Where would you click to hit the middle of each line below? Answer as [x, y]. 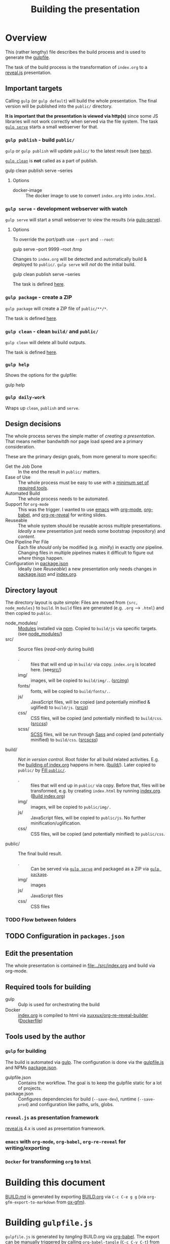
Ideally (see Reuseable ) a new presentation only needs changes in [87, 569]
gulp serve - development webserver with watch [66, 209]
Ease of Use [18, 477]
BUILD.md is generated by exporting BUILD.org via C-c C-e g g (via [76, 1196]
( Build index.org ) [48, 796]
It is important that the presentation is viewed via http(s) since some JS [82, 116]
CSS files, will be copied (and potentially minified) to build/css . [97, 718]
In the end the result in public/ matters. [59, 472]
